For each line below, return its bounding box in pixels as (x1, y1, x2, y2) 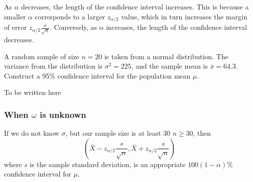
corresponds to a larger (34, 11, 105, 21)
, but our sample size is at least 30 (65, 128, 170, 138)
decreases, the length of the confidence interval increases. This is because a (21, 1, 249, 11)
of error (4, 22, 27, 32)
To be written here (4, 87, 61, 97)
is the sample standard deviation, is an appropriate (29, 159, 186, 169)
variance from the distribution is (4, 61, 103, 71)
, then (193, 128, 211, 138)
